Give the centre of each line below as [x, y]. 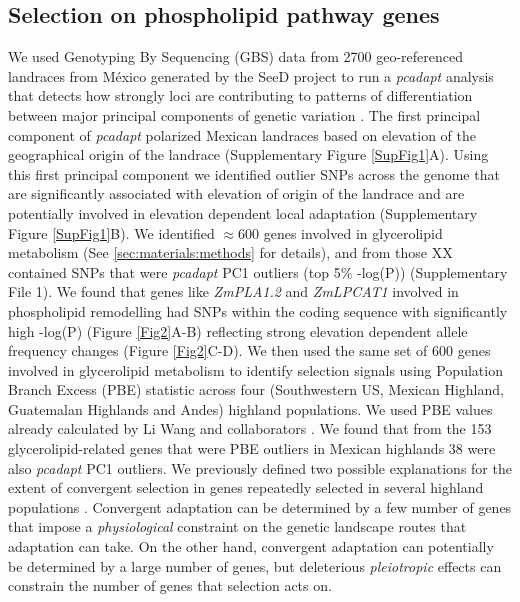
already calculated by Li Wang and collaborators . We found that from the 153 [250, 428]
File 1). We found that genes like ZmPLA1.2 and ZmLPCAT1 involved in [233, 291]
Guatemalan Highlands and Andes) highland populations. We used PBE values [250, 408]
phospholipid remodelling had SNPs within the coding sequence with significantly [258, 310]
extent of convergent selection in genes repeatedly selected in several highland [246, 487]
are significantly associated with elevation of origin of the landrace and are [236, 193]
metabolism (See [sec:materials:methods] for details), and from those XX [230, 252]
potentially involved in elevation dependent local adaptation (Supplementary [243, 212]
